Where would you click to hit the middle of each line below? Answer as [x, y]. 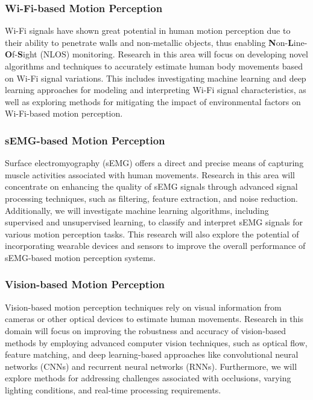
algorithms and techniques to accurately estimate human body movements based [154, 66]
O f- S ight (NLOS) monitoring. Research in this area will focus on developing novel [156, 54]
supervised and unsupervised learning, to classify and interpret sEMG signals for [154, 222]
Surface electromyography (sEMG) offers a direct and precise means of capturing [154, 163]
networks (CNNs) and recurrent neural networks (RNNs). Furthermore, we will [151, 366]
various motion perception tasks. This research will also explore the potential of [152, 234]
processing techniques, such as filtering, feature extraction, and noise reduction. [152, 198]
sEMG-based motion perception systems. [80, 257]
